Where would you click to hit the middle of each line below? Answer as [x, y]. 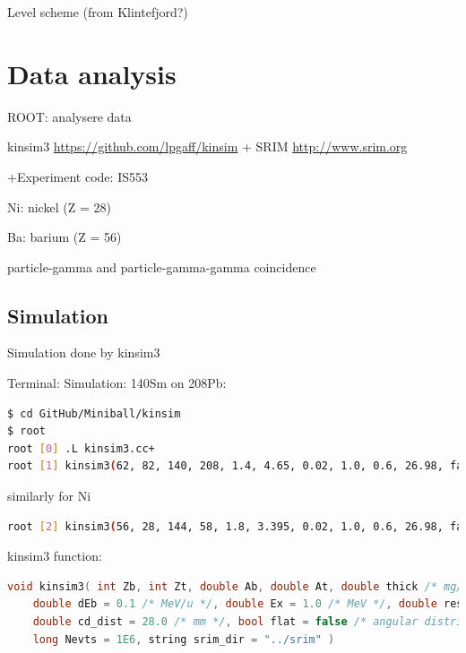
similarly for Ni [49, 496]
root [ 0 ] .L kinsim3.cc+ [81, 448]
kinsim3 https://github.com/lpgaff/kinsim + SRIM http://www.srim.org [207, 146]
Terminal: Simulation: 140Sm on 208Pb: [117, 383]
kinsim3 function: [55, 556]
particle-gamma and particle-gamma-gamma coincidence [162, 266]
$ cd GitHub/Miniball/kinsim [94, 413]
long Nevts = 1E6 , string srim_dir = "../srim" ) [184, 639]
